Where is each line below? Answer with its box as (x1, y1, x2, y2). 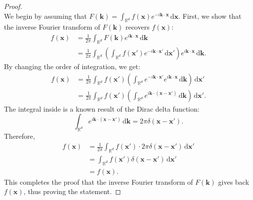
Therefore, (4, 130, 35, 141)
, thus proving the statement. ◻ (23, 186, 121, 197)
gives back (218, 176, 249, 187)
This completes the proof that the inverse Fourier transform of (4, 176, 193, 187)
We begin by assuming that (4, 10, 87, 21)
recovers (125, 22, 150, 32)
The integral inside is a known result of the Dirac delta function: (4, 103, 200, 114)
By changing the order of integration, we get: (4, 61, 140, 71)
